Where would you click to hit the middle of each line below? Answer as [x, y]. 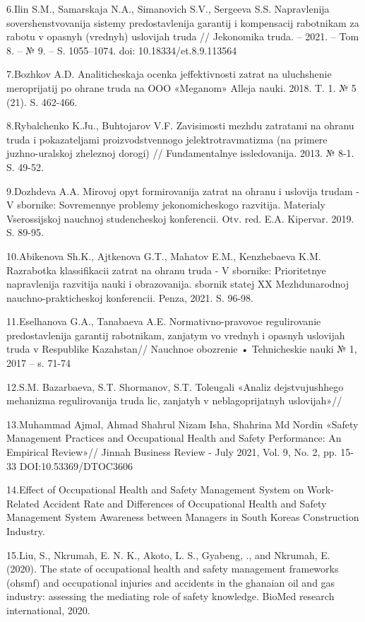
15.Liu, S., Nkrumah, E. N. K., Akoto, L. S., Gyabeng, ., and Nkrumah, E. [168, 554]
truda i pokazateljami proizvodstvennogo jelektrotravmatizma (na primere [167, 139]
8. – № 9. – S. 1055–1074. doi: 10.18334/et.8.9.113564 [122, 50]
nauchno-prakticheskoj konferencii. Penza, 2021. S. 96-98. [130, 297]
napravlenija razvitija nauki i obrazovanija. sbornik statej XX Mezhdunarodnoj [178, 284]
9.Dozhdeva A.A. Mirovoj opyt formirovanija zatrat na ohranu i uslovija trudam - [183, 190]
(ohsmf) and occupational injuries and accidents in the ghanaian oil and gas [171, 582]
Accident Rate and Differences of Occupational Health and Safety [185, 503]
